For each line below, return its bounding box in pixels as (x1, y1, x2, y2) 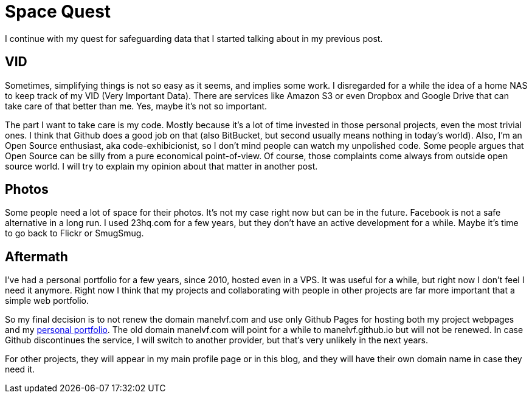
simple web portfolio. (5, 295, 89, 306)
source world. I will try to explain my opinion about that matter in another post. (5, 160, 318, 171)
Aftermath (5, 249, 68, 264)
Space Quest (5, 1, 111, 22)
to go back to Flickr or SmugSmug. (5, 228, 144, 239)
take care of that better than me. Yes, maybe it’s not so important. (5, 100, 268, 111)
